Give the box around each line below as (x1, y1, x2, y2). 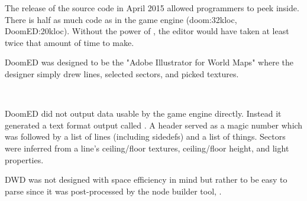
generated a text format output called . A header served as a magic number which (5, 118, 303, 131)
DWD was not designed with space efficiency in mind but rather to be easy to (5, 173, 287, 186)
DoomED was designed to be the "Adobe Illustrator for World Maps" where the (5, 56, 293, 68)
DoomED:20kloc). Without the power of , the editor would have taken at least (5, 25, 289, 37)
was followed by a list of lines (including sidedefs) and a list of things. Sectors (5, 130, 286, 143)
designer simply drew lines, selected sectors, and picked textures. (5, 67, 239, 80)
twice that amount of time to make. (5, 36, 134, 48)
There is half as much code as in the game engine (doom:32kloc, (5, 13, 237, 25)
